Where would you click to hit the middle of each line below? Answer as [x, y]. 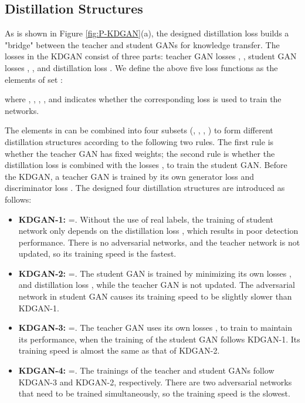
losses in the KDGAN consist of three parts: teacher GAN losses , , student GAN [151, 56]
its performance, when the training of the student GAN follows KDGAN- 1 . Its [159, 339]
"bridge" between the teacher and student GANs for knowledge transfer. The [142, 44]
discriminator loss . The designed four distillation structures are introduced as [145, 188]
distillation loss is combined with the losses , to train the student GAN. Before [146, 165]
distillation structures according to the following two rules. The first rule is [139, 141]
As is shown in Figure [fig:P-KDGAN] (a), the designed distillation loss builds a [147, 33]
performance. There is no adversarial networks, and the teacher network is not [159, 242]
